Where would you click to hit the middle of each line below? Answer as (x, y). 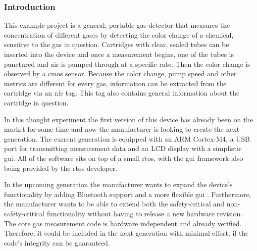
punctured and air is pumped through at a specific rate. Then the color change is (127, 64)
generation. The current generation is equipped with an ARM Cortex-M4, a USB (127, 138)
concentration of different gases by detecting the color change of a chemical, (119, 34)
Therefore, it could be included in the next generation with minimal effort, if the (126, 233)
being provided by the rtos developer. (61, 168)
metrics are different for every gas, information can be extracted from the (115, 83)
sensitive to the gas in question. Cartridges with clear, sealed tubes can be (117, 44)
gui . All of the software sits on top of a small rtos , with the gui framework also (124, 158)
